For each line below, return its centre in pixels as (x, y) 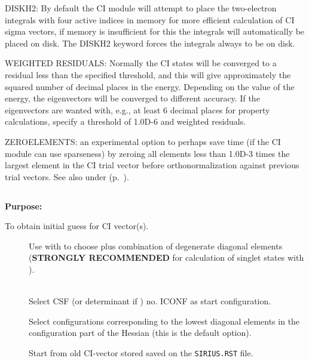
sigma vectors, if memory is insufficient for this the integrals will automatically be (155, 31)
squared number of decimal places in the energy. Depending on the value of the (150, 86)
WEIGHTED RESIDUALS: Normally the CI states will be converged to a (141, 63)
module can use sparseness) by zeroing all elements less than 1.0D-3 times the (147, 153)
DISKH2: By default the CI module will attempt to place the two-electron (141, 8)
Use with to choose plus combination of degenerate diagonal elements (156, 246)
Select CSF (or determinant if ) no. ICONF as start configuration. (150, 301)
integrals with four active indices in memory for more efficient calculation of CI (150, 19)
